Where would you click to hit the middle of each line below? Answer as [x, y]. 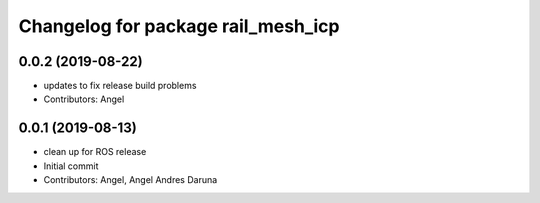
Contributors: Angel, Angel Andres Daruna [130, 180]
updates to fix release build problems [120, 86]
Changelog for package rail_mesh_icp [179, 26]
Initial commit [71, 166]
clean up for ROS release [95, 152]
